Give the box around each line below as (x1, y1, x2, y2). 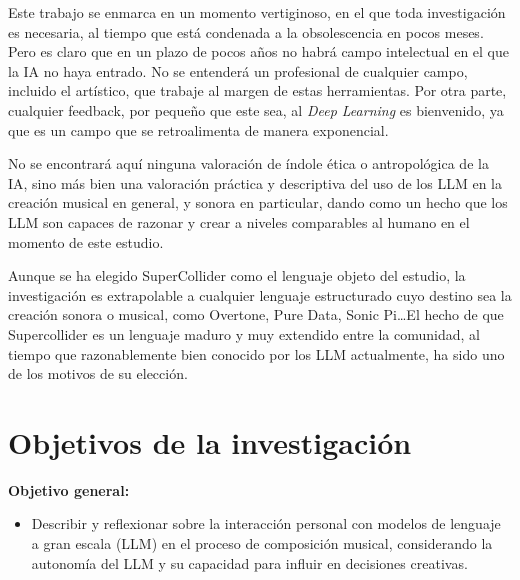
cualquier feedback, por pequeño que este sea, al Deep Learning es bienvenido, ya (8, 99, 504, 120)
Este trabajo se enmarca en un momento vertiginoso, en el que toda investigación (8, 2, 506, 22)
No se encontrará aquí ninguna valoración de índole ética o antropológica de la (8, 153, 489, 174)
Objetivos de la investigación (8, 421, 412, 462)
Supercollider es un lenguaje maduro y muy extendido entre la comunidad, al (8, 323, 480, 344)
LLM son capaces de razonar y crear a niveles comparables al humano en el (8, 211, 470, 232)
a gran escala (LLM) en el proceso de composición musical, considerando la (31, 533, 493, 553)
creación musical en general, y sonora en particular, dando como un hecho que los (8, 192, 508, 213)
